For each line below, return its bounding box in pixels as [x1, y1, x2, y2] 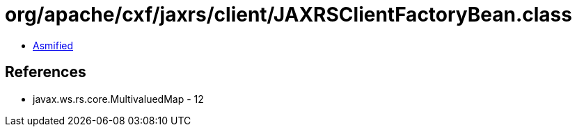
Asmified [33, 39, 74, 51]
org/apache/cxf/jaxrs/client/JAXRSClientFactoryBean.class [5, 3, 572, 26]
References [5, 63, 86, 81]
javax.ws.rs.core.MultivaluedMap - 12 [33, 92, 204, 105]
